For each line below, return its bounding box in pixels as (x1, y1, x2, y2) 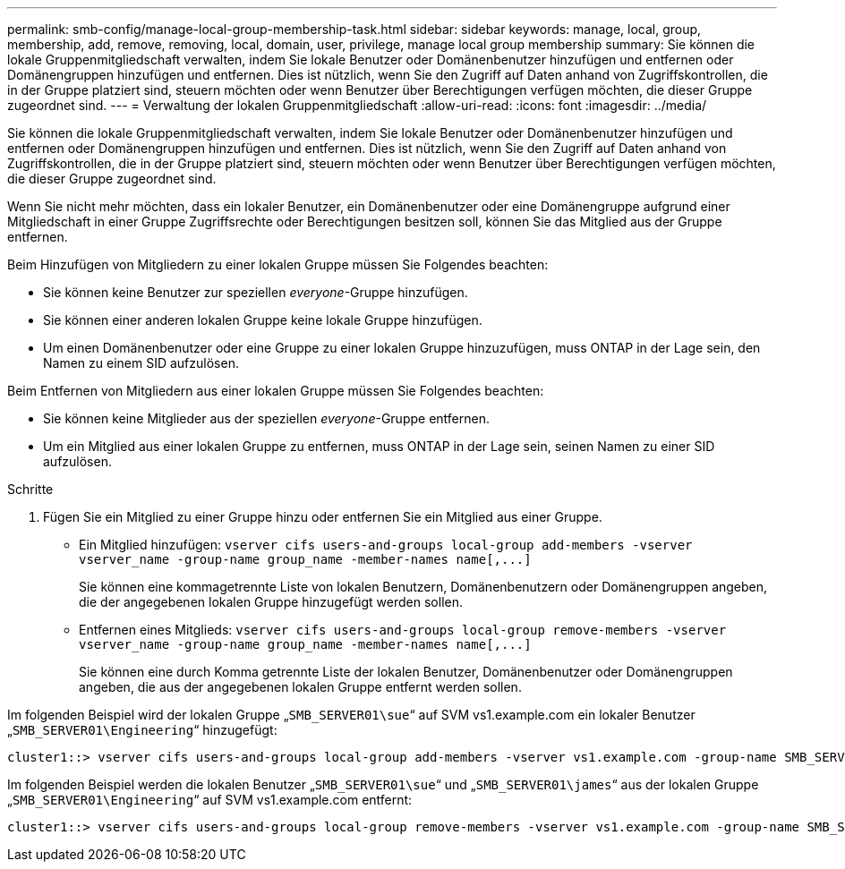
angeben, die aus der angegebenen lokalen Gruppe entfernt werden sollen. (79, 679, 522, 694)
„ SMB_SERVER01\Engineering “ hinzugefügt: (7, 722, 277, 737)
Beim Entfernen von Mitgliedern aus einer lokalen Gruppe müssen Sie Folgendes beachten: (7, 383, 544, 398)
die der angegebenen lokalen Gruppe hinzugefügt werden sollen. (79, 594, 463, 609)
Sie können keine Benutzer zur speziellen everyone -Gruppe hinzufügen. (43, 285, 468, 300)
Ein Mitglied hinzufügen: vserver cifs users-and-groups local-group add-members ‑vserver (79, 537, 693, 552)
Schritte (7, 481, 54, 497)
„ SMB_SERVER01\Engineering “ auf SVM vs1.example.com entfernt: (7, 792, 413, 807)
